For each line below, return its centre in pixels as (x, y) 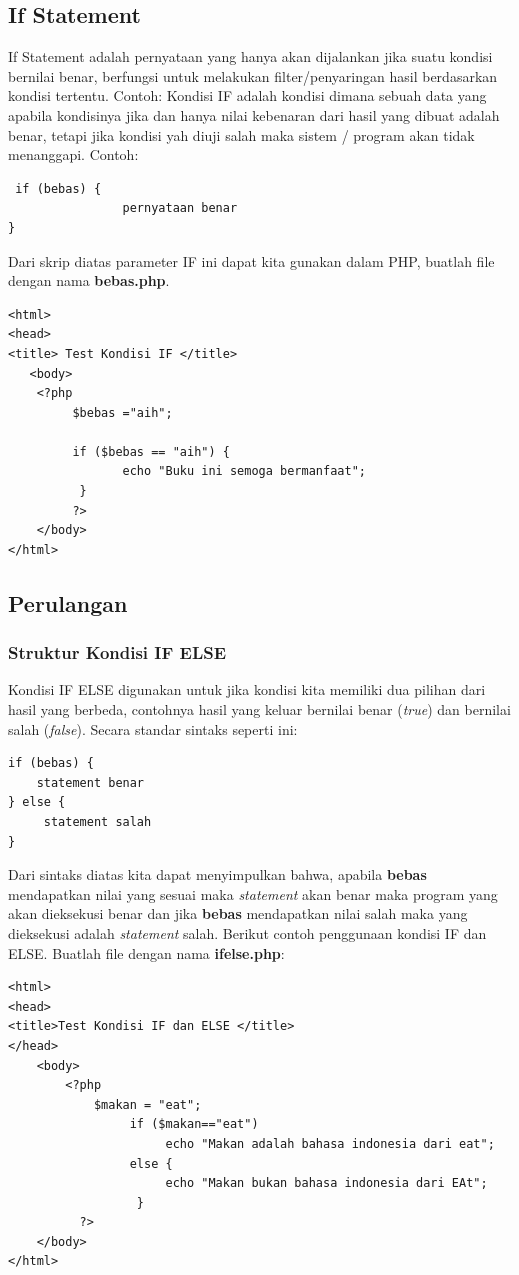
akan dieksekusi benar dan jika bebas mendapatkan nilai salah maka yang (238, 913)
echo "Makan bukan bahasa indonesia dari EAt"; (326, 1183)
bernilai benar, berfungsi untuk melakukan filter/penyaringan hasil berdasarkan (253, 75)
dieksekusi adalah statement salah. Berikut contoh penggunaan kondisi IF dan (247, 932)
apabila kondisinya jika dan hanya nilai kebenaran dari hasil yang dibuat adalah (254, 114)
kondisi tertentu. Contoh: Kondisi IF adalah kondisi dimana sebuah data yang (247, 95)
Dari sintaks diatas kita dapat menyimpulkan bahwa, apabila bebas (217, 874)
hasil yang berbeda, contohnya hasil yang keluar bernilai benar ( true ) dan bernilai (259, 709)
